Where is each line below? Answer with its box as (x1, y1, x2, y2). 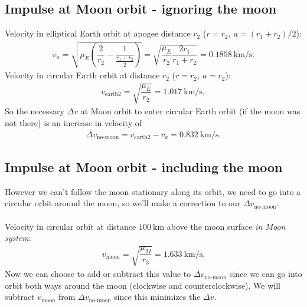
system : (5, 232, 31, 244)
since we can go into (229, 268, 302, 280)
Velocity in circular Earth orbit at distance (5, 69, 160, 81)
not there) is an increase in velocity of (5, 116, 142, 128)
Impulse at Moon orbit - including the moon (5, 157, 283, 176)
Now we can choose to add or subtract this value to (5, 268, 191, 280)
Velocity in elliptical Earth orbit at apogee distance (5, 27, 191, 39)
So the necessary (5, 105, 64, 117)
